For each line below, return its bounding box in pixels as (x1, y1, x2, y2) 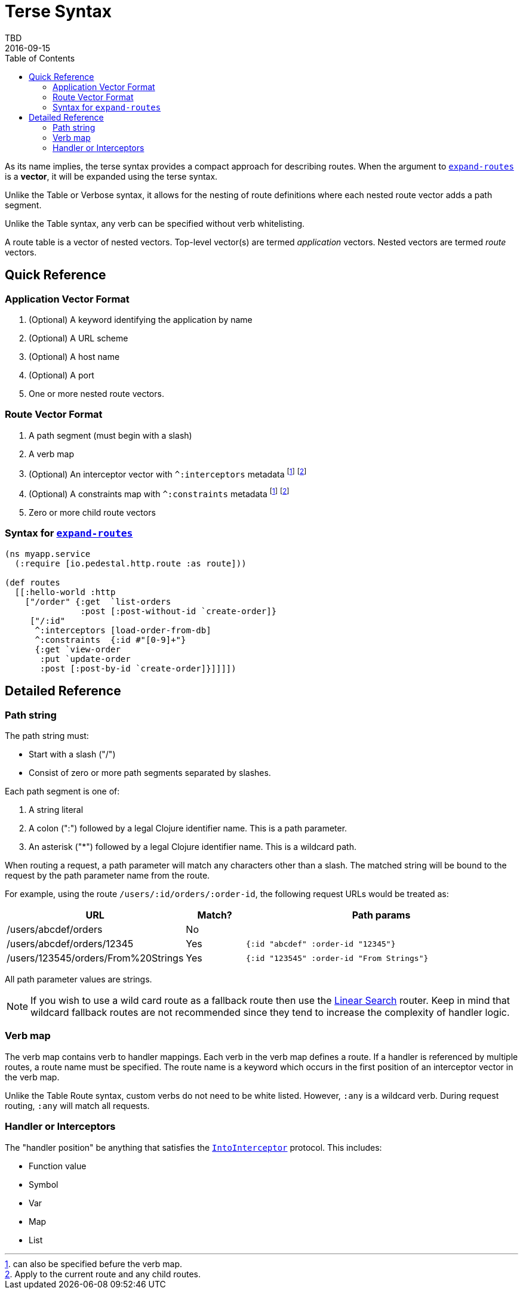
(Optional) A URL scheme (29, 332, 128, 343)
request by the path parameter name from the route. (5, 870, 210, 880)
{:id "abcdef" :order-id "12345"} (246, 939, 396, 948)
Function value (29, 1160, 87, 1171)
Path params (352, 909, 411, 921)
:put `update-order (40, 654, 131, 664)
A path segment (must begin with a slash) (29, 430, 192, 440)
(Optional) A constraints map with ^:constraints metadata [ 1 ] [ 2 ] (29, 487, 290, 500)
